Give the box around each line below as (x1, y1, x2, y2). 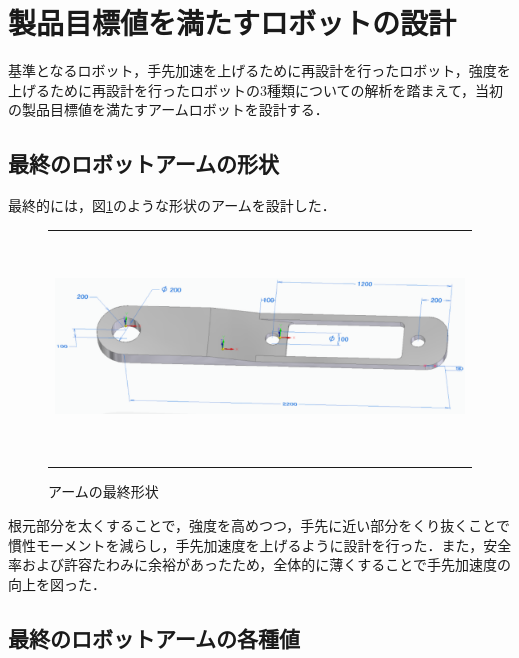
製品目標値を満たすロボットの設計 (8, 2, 457, 43)
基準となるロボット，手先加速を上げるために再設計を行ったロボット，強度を (8, 60, 511, 81)
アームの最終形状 (48, 481, 159, 502)
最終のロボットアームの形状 (8, 148, 280, 179)
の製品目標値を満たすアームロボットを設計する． (8, 99, 329, 120)
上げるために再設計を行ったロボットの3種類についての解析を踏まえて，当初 (8, 79, 503, 100)
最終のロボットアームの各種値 (8, 622, 301, 653)
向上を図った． (8, 573, 106, 594)
